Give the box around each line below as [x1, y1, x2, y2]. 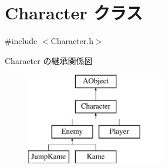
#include [5, 35, 38, 47]
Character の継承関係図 [5, 54, 93, 66]
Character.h [51, 35, 93, 47]
